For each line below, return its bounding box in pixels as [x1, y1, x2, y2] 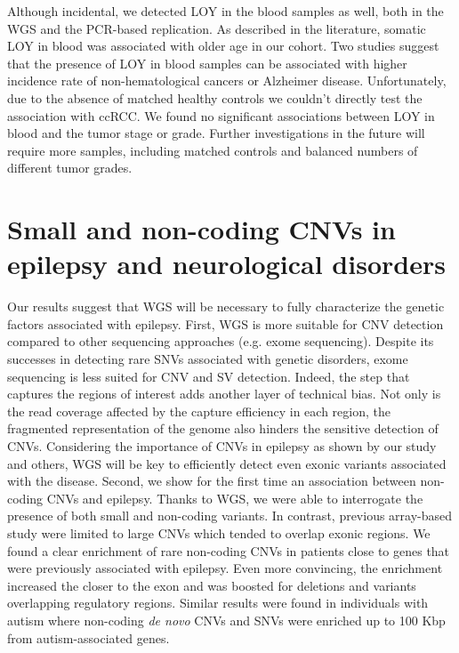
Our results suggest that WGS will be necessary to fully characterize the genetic [7, 297, 445, 316]
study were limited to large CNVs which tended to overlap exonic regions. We [7, 523, 431, 542]
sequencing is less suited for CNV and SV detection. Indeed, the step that [7, 367, 410, 385]
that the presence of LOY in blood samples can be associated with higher [7, 53, 407, 72]
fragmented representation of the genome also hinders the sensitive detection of [7, 419, 439, 438]
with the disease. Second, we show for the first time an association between [7, 472, 416, 490]
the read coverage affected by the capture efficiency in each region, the [7, 401, 391, 420]
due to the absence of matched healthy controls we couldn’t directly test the [7, 88, 423, 107]
